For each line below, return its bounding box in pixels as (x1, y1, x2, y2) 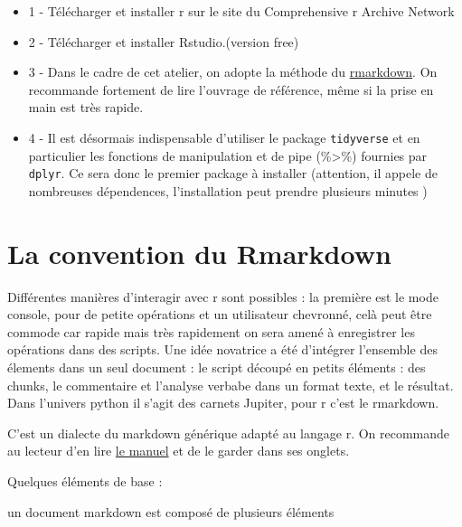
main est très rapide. (28, 98, 144, 117)
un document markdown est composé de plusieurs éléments (7, 502, 335, 521)
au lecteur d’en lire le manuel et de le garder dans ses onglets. (7, 441, 350, 460)
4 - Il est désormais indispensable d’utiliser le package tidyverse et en (28, 127, 420, 146)
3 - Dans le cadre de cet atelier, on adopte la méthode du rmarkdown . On (28, 62, 438, 81)
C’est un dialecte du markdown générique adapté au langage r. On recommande (7, 423, 450, 442)
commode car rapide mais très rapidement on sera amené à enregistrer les (7, 322, 415, 341)
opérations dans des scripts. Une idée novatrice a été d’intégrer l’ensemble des (7, 340, 438, 359)
